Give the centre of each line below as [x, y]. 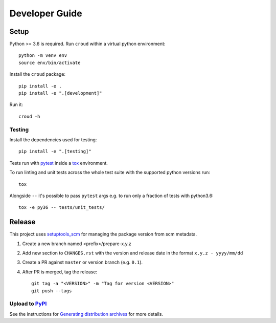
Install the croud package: [38, 74]
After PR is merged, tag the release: [60, 272]
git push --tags [52, 291]
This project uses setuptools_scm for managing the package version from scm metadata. [103, 234]
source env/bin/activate [50, 62]
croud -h [29, 116]
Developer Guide [46, 13]
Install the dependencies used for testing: [53, 139]
